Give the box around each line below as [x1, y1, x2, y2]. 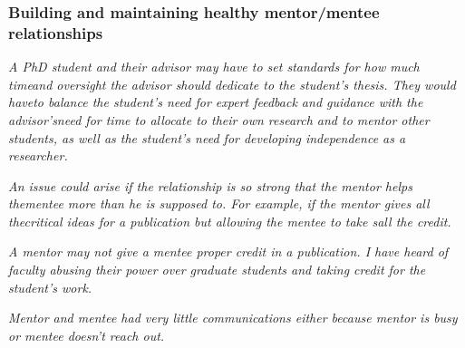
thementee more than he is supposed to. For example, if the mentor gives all [8, 194, 430, 213]
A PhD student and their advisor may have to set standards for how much [8, 57, 420, 76]
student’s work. [8, 277, 92, 296]
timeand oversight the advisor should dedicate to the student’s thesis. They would [8, 74, 456, 93]
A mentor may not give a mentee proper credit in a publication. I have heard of [8, 242, 449, 261]
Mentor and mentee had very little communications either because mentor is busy [8, 308, 458, 327]
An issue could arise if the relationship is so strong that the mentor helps [8, 176, 412, 195]
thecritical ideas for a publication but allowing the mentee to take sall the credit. [8, 211, 451, 230]
